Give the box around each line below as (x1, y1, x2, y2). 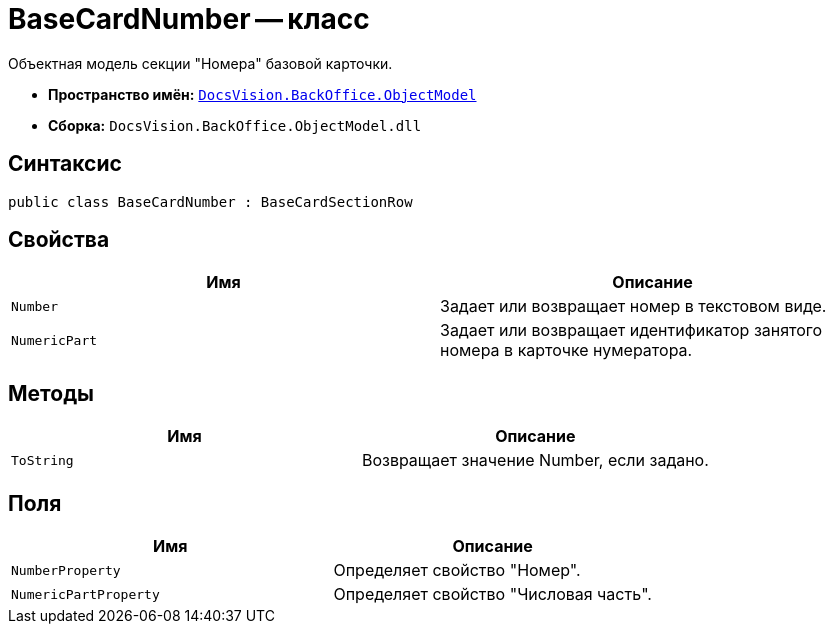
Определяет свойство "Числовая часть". (333, 584, 652, 605)
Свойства (8, 227, 110, 253)
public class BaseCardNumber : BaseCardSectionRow (8, 193, 413, 210)
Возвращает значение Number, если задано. (361, 450, 709, 471)
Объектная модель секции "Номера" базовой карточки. (8, 54, 393, 72)
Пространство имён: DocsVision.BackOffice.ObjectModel (48, 85, 477, 103)
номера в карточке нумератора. (440, 340, 693, 361)
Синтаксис (8, 151, 122, 177)
